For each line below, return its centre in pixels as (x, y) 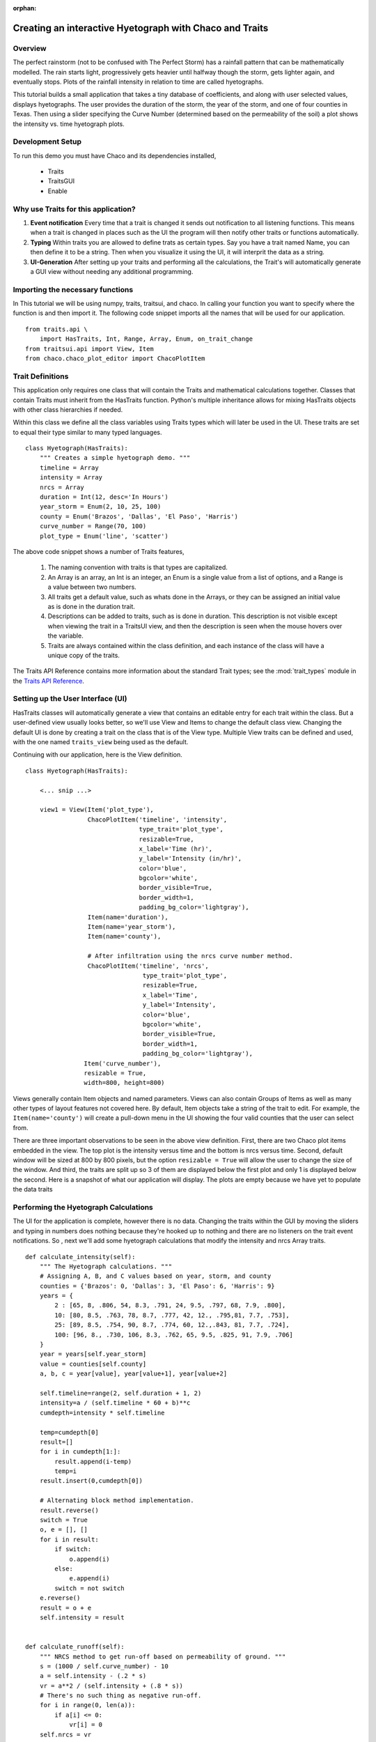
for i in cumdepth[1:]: (80, 1452)
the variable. (65, 636)
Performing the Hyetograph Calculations (83, 1207)
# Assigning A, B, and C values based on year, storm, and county (155, 1276)
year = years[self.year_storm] (93, 1354)
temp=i (66, 1471)
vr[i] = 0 (86, 1725)
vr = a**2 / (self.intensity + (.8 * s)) (111, 1686)
